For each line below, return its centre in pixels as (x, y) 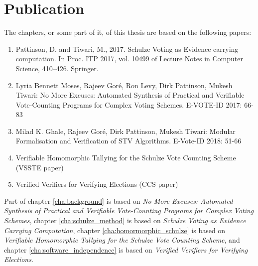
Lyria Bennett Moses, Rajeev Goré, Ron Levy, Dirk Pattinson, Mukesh (124, 85)
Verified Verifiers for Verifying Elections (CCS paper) (97, 184)
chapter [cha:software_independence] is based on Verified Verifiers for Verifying (126, 249)
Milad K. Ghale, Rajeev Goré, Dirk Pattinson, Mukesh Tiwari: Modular (126, 131)
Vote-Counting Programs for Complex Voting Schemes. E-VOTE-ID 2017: (129, 104)
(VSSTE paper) (40, 167)
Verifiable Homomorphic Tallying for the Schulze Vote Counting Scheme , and (122, 240)
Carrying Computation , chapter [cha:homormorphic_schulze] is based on (115, 230)
